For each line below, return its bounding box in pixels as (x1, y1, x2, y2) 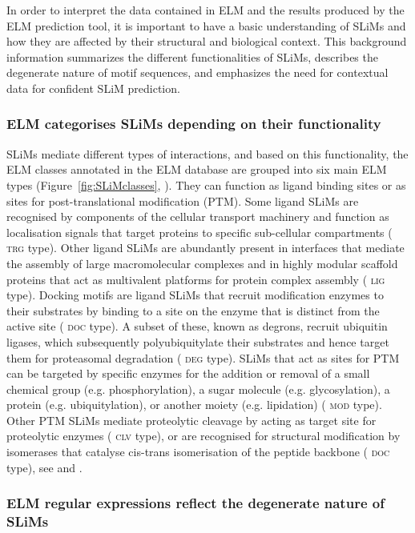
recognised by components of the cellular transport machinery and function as (6, 208, 389, 225)
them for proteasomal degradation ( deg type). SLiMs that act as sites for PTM (6, 349, 400, 366)
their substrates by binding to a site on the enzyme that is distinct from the (6, 302, 380, 319)
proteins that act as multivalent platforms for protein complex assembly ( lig (6, 271, 385, 287)
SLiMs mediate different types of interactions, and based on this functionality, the (6, 145, 409, 162)
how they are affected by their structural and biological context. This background (6, 33, 407, 50)
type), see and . (6, 459, 83, 475)
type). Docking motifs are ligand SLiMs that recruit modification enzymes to (6, 287, 384, 303)
